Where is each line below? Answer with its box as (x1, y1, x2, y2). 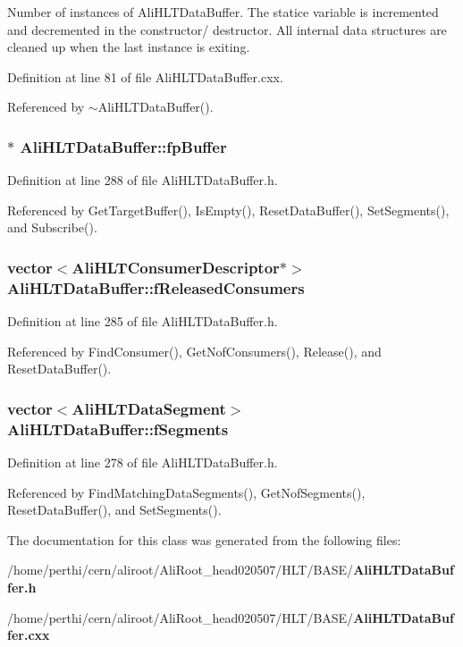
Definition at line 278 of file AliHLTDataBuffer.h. (7, 453, 278, 472)
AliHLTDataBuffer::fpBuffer (20, 135, 227, 157)
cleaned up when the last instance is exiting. (7, 38, 250, 56)
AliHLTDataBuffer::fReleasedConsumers (7, 276, 305, 298)
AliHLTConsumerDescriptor (72, 256, 280, 278)
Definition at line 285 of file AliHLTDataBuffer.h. (7, 312, 278, 331)
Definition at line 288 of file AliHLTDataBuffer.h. (7, 171, 278, 189)
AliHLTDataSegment (72, 397, 226, 419)
